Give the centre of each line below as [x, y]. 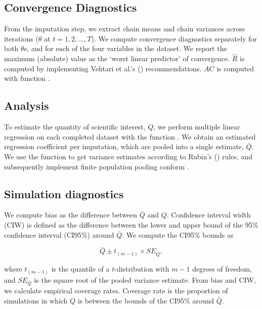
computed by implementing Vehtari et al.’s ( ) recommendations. [103, 68]
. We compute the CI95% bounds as [178, 234]
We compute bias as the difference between [71, 215]
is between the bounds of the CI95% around [146, 300]
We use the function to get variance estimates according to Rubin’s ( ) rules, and [128, 156]
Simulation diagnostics [64, 193]
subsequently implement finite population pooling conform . [97, 166]
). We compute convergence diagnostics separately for [174, 38]
